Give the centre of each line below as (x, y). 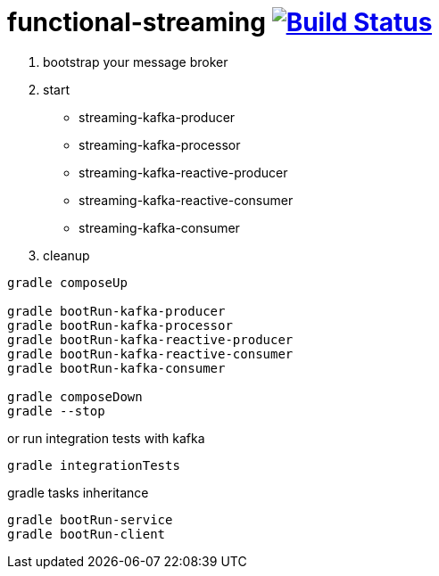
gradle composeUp (67, 282)
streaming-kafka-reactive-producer (183, 172)
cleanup (66, 255)
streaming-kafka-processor (160, 144)
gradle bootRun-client (87, 534)
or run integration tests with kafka (106, 438)
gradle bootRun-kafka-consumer (116, 368)
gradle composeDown (75, 396)
